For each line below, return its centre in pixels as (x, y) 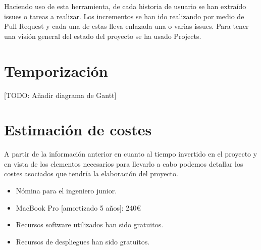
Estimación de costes (78, 130)
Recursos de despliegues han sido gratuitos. (83, 241)
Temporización (56, 70)
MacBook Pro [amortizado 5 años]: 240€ (79, 207)
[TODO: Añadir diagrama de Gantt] (60, 95)
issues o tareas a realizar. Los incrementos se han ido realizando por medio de (124, 16)
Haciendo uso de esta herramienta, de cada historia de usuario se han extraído (125, 6)
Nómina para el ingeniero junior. (66, 190)
